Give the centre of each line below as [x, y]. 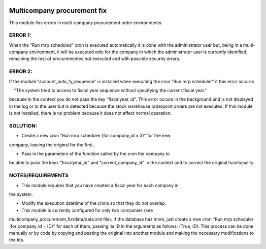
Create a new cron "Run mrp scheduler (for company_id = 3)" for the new [96, 136]
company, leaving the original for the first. [51, 145]
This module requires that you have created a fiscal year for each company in [100, 185]
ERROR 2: [21, 71]
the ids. [17, 240]
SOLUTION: [23, 125]
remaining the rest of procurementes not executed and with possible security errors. [95, 59]
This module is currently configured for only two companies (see [87, 210]
